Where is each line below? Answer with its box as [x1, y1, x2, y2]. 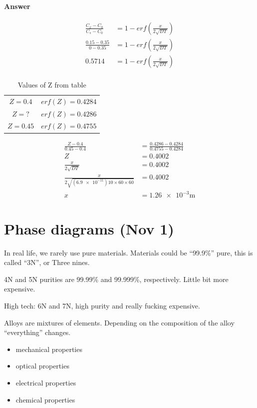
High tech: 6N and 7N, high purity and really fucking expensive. [4, 300, 200, 310]
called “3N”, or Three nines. [4, 257, 90, 267]
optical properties [15, 360, 69, 371]
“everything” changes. [4, 327, 71, 337]
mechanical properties [15, 343, 82, 354]
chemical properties [15, 394, 75, 404]
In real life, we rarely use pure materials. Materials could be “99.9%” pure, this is [4, 247, 253, 257]
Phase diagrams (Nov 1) [4, 218, 174, 238]
